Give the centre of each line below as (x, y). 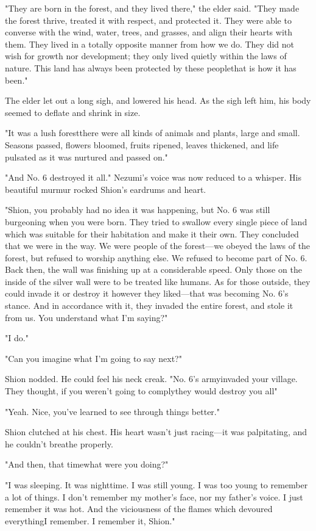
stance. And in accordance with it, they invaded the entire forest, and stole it (149, 305)
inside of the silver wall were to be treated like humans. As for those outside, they (158, 281)
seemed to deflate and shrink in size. (73, 112)
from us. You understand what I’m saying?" (86, 317)
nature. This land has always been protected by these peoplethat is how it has (151, 67)
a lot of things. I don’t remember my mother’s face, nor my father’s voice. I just (154, 497)
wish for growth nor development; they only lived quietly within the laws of (146, 56)
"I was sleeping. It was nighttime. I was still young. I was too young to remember (156, 485)
